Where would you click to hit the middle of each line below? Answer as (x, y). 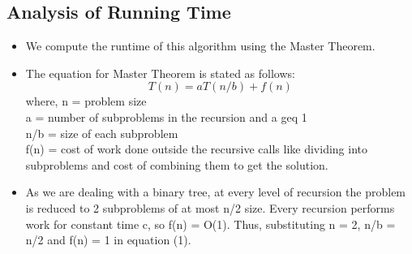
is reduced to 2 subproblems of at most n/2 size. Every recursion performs (210, 207)
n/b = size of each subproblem (102, 133)
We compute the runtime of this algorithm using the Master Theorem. (200, 46)
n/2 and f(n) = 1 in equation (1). (108, 240)
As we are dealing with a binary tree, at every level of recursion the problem (216, 192)
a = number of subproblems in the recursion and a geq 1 (166, 116)
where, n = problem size (86, 101)
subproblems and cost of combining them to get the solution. (177, 164)
